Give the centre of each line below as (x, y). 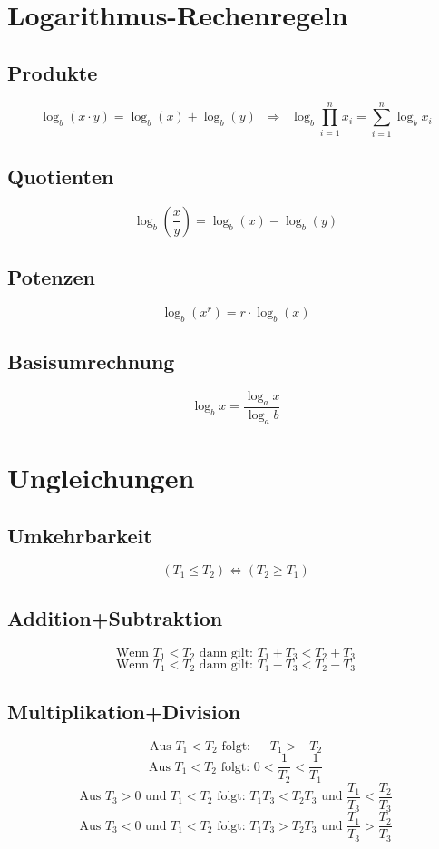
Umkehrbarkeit (80, 535)
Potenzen (51, 277)
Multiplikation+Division (124, 711)
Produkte (53, 72)
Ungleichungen (101, 477)
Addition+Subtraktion (115, 617)
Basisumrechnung (91, 361)
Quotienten (61, 176)
